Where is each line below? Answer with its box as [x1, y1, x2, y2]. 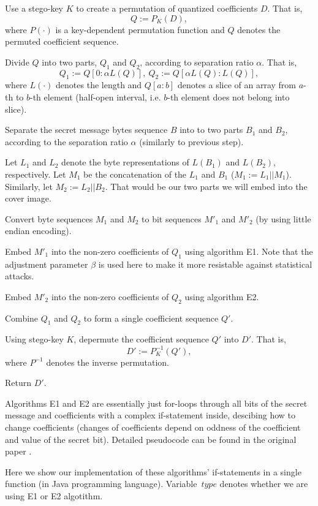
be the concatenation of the [83, 167, 187, 180]
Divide [5, 55, 29, 68]
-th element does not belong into [167, 90, 290, 103]
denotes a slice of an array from [177, 78, 297, 91]
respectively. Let [5, 167, 66, 180]
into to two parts [180, 123, 243, 136]
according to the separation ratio [5, 135, 128, 148]
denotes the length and [56, 78, 142, 91]
